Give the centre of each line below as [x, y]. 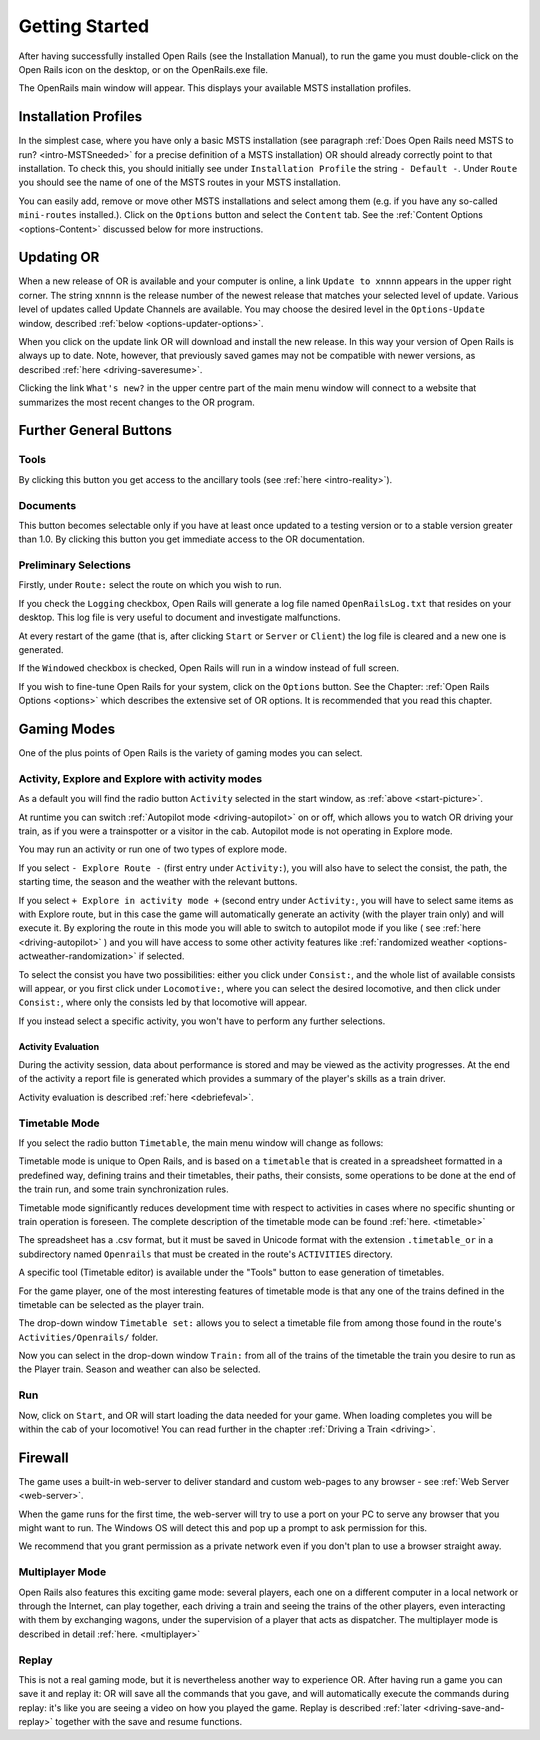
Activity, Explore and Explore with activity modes [140, 778]
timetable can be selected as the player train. [111, 1304]
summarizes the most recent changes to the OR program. [136, 402]
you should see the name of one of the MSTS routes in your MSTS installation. [179, 182]
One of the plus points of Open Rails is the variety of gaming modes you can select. [190, 753]
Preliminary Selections [75, 565]
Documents [47, 505]
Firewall [43, 1457]
